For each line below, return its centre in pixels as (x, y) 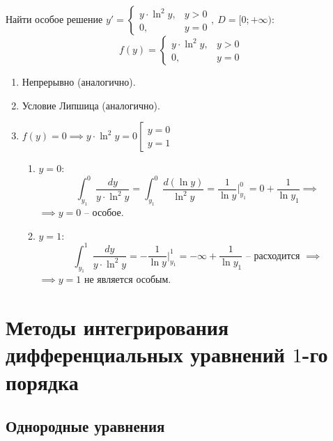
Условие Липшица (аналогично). (91, 105)
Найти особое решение (54, 19)
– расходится (273, 256)
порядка (42, 381)
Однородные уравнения (85, 426)
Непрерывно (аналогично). (79, 82)
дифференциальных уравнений (146, 354)
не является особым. (127, 279)
